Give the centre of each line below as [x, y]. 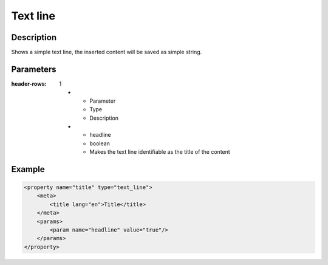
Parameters [34, 69]
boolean [100, 143]
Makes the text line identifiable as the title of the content [160, 152]
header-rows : [29, 84]
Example [28, 169]
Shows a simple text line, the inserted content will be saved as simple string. [107, 52]
